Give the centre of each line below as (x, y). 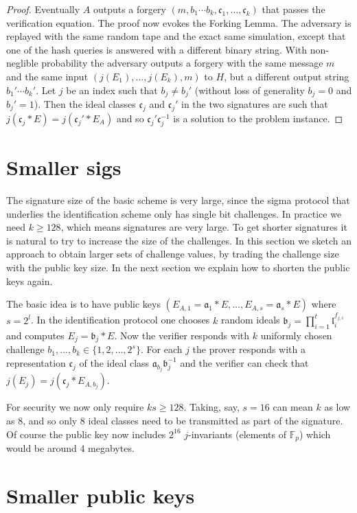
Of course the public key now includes (86, 434)
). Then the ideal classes (85, 104)
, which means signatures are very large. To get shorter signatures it (204, 227)
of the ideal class (114, 362)
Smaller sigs (64, 167)
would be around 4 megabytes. (70, 447)
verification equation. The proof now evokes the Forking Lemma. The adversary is (179, 22)
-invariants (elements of (237, 434)
